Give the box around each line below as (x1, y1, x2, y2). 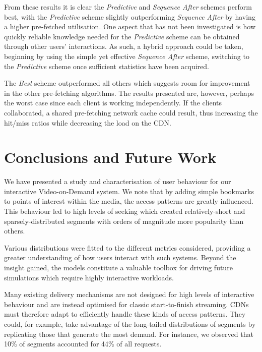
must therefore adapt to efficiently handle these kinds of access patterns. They (4, 309, 246, 319)
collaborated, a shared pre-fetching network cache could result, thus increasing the (4, 107, 258, 118)
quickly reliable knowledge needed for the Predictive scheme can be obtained (4, 31, 240, 41)
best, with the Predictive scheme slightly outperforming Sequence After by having (4, 11, 255, 22)
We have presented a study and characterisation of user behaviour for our (4, 176, 231, 187)
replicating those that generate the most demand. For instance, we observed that (4, 328, 253, 339)
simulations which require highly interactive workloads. (4, 272, 174, 282)
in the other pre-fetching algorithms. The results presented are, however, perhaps (4, 87, 254, 98)
